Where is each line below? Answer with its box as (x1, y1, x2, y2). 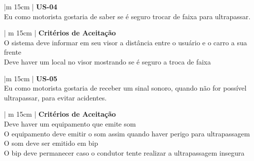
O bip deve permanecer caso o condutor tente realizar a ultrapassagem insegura (4, 147, 245, 158)
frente (4, 47, 22, 57)
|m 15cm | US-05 (4, 73, 58, 83)
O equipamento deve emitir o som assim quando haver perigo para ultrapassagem (4, 128, 250, 138)
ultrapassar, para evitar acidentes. (4, 92, 107, 102)
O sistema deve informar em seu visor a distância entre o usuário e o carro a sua (4, 37, 247, 47)
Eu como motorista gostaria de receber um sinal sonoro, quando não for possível (4, 83, 247, 93)
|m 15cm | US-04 (4, 1, 58, 11)
